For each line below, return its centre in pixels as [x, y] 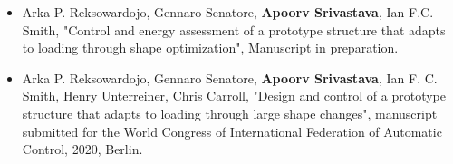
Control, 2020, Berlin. [82, 149]
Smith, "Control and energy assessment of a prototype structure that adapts [234, 29]
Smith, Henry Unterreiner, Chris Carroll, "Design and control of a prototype [234, 96]
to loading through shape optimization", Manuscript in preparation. [210, 48]
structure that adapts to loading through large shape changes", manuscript [230, 113]
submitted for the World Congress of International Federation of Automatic [232, 131]
